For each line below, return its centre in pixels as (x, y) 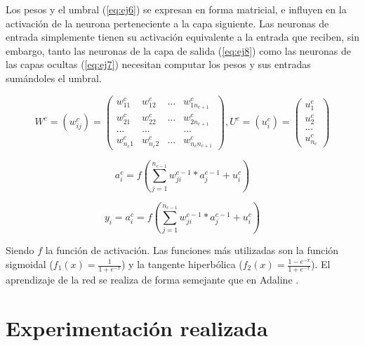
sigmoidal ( (29, 264)
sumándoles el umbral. (54, 78)
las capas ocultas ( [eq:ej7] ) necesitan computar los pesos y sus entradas (158, 64)
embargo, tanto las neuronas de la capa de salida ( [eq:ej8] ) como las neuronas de (179, 50)
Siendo (20, 250)
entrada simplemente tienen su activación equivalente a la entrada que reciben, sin (182, 37)
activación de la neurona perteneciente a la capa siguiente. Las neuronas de (167, 23)
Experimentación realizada (137, 327)
